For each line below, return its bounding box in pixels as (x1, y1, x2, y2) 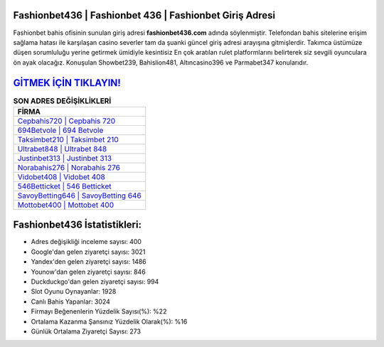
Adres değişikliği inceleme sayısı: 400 (31, 237, 142, 246)
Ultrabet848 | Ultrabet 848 (17, 144, 107, 154)
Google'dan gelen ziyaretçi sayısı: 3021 (31, 247, 146, 256)
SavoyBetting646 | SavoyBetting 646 (17, 191, 142, 201)
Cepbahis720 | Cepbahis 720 (17, 116, 116, 126)
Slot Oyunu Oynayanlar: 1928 (31, 287, 117, 296)
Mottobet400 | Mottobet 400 (17, 200, 114, 210)
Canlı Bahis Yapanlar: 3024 (31, 297, 110, 306)
